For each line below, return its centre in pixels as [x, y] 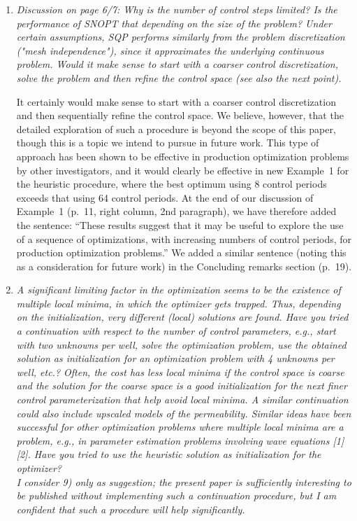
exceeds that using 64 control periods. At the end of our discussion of [165, 197]
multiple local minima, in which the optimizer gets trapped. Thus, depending [178, 303]
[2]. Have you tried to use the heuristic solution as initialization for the [169, 454]
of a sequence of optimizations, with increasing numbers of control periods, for [184, 238]
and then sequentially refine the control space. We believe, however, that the [180, 115]
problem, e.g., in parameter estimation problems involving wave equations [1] [180, 440]
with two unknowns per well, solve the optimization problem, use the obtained [181, 344]
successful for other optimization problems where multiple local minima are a [180, 427]
